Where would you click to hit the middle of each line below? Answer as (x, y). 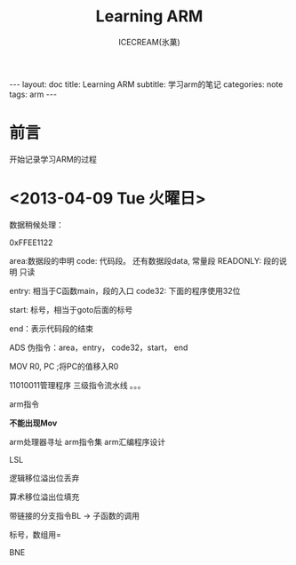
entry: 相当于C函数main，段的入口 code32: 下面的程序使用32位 (125, 290)
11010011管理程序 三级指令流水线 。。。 (77, 385)
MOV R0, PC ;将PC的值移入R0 (64, 366)
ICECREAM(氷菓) (149, 42)
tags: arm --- (33, 94)
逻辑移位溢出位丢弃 (44, 478)
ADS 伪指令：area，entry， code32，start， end (99, 347)
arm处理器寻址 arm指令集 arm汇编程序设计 (88, 442)
